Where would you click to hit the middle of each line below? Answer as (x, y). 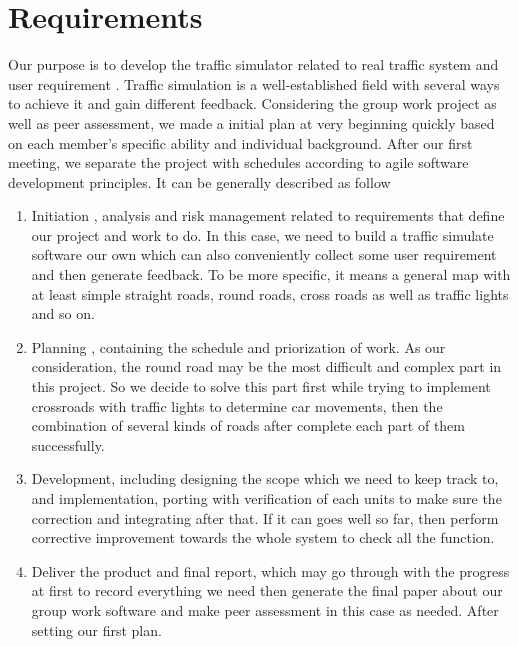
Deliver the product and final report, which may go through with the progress (270, 570)
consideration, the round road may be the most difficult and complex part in (266, 366)
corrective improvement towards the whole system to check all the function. (263, 537)
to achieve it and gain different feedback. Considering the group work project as (252, 103)
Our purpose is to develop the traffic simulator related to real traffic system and (253, 64)
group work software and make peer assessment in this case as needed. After (265, 609)
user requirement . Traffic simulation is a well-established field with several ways (254, 83)
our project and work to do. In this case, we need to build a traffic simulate (262, 234)
